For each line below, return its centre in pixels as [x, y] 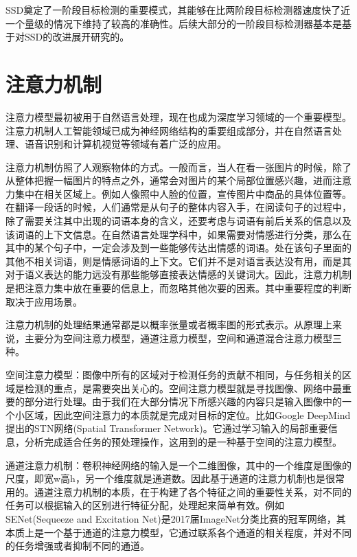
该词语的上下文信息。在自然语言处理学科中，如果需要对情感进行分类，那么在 [178, 234]
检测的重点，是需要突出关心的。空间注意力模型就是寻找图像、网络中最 [183, 388]
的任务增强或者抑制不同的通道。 [78, 546]
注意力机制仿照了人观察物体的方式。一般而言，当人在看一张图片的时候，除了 [178, 167]
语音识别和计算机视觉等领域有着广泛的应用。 [125, 144]
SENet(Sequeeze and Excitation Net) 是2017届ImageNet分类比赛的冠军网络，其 [176, 518]
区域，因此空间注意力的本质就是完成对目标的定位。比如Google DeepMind [187, 414]
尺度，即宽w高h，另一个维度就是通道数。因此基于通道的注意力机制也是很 [170, 478]
